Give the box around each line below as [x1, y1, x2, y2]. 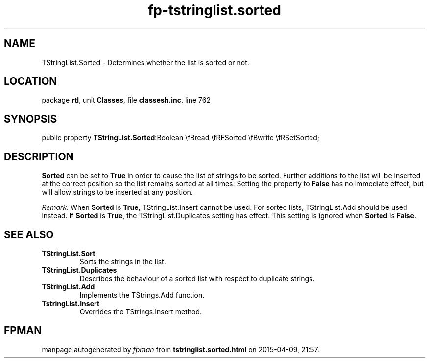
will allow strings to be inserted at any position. [42, 188, 193, 197]
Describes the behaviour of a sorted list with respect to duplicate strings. [79, 274, 315, 283]
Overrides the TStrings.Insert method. [79, 307, 202, 316]
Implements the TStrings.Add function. [79, 290, 205, 299]
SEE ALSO [4, 228, 54, 241]
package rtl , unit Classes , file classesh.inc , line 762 [42, 96, 211, 104]
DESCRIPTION [4, 150, 74, 163]
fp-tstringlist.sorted [148, 2, 281, 19]
